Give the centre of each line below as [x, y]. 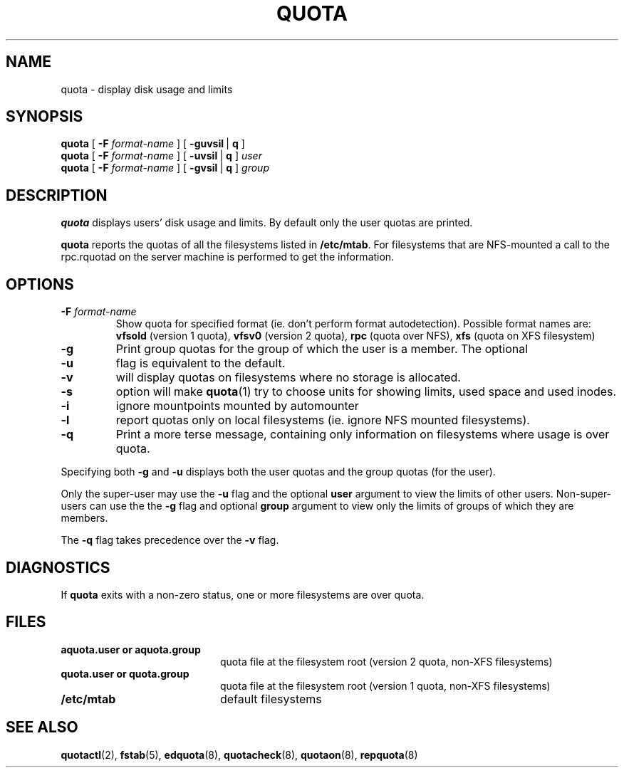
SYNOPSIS [45, 117]
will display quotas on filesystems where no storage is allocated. [288, 378]
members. [84, 518]
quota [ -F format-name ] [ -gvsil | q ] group [165, 168]
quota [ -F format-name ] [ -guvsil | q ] [153, 144]
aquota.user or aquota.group [131, 649]
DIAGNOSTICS [58, 567]
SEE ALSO [42, 727]
